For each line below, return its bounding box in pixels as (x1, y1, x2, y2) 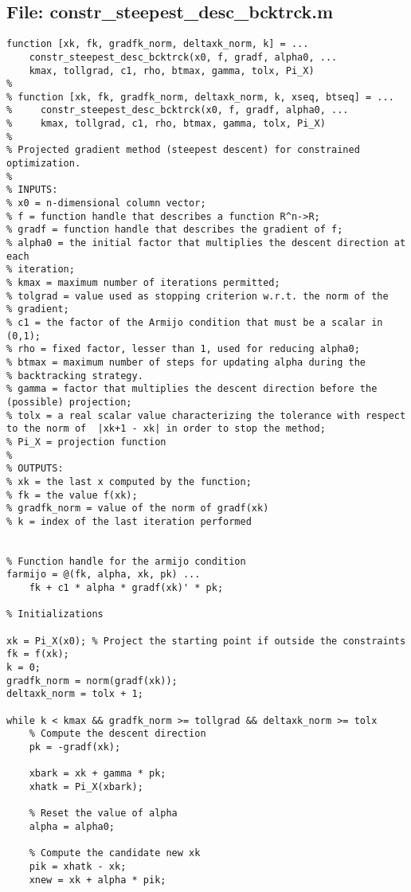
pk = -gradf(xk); (29, 741, 121, 753)
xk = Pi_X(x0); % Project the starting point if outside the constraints (6, 635, 406, 647)
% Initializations (6, 608, 104, 620)
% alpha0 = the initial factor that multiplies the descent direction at (6, 237, 406, 249)
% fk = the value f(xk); (6, 489, 138, 501)
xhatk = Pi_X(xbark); (29, 780, 143, 792)
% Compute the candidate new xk (29, 847, 201, 859)
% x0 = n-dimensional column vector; (6, 198, 206, 209)
